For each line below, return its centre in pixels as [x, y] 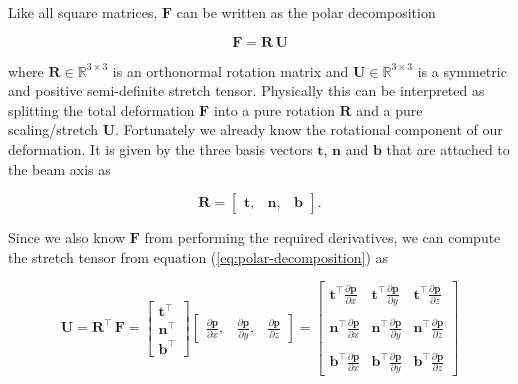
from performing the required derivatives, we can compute [322, 237]
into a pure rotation [274, 109]
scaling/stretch [53, 129]
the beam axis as [59, 168]
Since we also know [67, 237]
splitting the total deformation [101, 109]
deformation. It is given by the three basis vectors [160, 148]
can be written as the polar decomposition [306, 12]
